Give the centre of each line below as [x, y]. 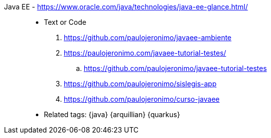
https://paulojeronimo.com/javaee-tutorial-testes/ [145, 53]
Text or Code [65, 22]
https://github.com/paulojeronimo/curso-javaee [142, 99]
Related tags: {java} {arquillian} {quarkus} [112, 114]
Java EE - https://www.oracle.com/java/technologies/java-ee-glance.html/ [126, 7]
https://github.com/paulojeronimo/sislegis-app [140, 84]
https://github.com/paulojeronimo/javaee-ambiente [148, 37]
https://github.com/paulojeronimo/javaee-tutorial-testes [175, 68]
